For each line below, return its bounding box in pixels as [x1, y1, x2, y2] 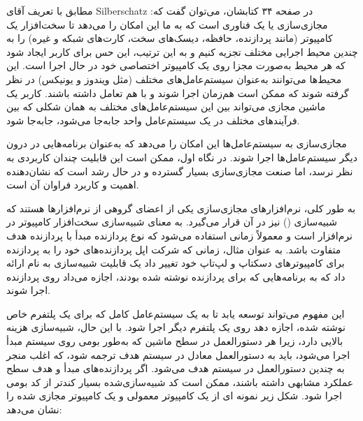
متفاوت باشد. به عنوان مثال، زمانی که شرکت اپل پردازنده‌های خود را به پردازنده [6, 242, 341, 256]
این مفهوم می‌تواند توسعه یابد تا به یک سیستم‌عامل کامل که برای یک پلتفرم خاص [6, 306, 345, 320]
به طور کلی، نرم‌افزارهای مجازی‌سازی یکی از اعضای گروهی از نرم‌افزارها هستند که [6, 200, 356, 215]
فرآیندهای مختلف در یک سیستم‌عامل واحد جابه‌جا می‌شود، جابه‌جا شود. [6, 112, 300, 127]
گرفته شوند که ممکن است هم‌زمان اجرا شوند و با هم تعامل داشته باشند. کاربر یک [6, 85, 349, 100]
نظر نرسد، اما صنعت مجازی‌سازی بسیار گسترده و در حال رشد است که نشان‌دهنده [6, 163, 353, 178]
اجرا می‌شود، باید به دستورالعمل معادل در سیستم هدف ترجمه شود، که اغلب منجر [6, 347, 350, 362]
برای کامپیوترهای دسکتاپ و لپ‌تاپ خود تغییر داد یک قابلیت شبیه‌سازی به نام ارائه [6, 256, 345, 270]
